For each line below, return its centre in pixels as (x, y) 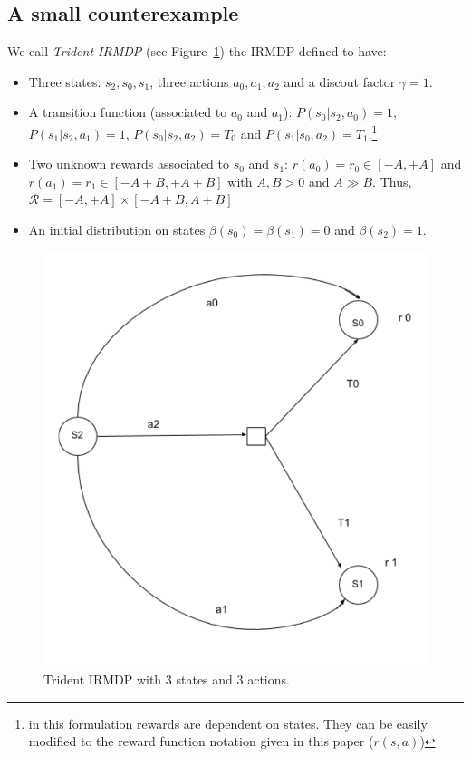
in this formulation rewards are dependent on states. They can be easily (228, 723)
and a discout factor (340, 81)
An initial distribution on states (117, 230)
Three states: (65, 81)
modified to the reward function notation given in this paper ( (201, 741)
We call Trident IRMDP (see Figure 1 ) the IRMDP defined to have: (197, 51)
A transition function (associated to (128, 112)
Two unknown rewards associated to (129, 164)
